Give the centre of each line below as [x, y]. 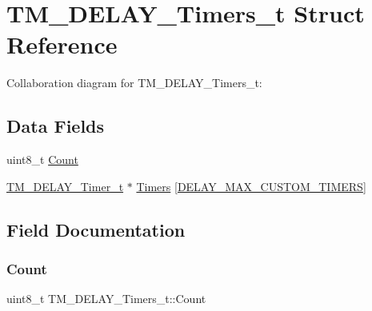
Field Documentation [96, 229]
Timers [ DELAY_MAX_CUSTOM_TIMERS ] [251, 186]
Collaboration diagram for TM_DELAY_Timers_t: [134, 83]
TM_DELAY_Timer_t [65, 186]
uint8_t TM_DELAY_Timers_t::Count [106, 299]
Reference [62, 44]
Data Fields [56, 126]
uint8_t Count [42, 159]
